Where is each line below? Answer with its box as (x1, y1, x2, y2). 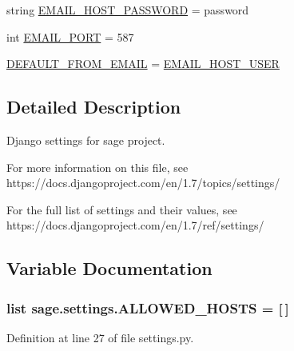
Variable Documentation (6, 256, 213, 281)
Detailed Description (6, 94, 181, 119)
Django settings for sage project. (6, 131, 165, 148)
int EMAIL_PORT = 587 (6, 28, 134, 45)
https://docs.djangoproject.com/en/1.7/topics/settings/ (6, 174, 280, 191)
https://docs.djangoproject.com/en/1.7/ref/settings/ (6, 217, 264, 233)
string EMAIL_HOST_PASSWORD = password (6, 2, 249, 18)
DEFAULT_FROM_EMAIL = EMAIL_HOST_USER (6, 55, 280, 72)
